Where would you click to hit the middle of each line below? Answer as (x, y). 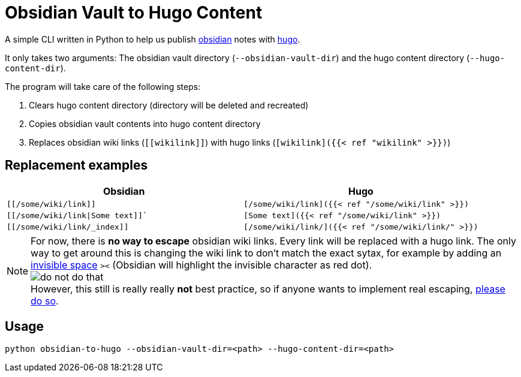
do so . (45, 301)
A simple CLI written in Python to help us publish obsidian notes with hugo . (153, 39)
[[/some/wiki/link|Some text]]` (77, 215)
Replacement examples (76, 165)
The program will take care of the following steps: (103, 86)
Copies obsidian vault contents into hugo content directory (145, 123)
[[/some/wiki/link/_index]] (68, 227)
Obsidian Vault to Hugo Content (134, 13)
